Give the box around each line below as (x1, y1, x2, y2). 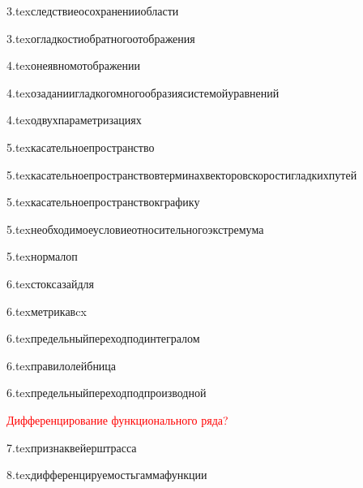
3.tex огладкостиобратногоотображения (6, 29, 195, 46)
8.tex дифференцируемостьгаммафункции (6, 466, 207, 483)
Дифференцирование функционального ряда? (6, 411, 228, 428)
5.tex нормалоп (6, 248, 78, 265)
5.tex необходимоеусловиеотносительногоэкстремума (6, 220, 264, 237)
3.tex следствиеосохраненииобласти (6, 2, 179, 19)
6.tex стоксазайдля (6, 274, 94, 292)
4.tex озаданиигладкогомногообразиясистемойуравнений (6, 84, 280, 101)
